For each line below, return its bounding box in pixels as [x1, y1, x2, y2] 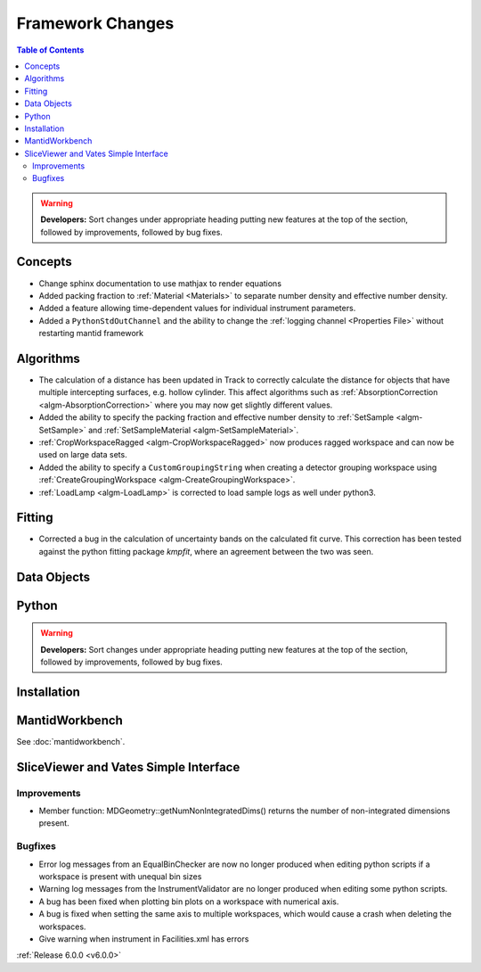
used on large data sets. [38, 449, 128, 460]
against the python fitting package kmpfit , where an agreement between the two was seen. [38, 546, 374, 556]
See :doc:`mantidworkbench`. [16, 736, 126, 746]
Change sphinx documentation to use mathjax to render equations [38, 277, 282, 289]
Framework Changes [16, 13, 175, 33]
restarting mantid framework [38, 328, 144, 339]
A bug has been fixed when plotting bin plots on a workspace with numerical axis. [38, 896, 339, 907]
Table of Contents [16, 45, 85, 55]
